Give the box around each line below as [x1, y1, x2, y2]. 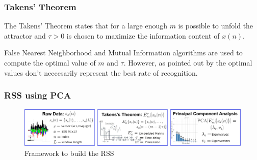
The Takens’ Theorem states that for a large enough [4, 20, 167, 31]
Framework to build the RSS [24, 147, 114, 158]
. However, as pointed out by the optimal [123, 57, 252, 68]
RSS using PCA [4, 89, 71, 102]
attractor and [4, 30, 46, 41]
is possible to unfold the [178, 20, 253, 31]
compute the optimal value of [4, 57, 96, 68]
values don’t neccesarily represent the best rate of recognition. [4, 67, 198, 78]
